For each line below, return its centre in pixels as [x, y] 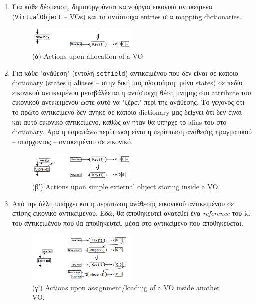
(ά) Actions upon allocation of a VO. [88, 55]
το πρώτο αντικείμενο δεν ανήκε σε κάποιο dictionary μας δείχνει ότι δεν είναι [127, 112]
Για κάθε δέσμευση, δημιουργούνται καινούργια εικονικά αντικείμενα [112, 6]
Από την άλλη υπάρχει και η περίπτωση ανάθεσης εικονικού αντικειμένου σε [123, 203]
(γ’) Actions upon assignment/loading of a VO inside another [126, 287]
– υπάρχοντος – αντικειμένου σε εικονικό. [72, 141]
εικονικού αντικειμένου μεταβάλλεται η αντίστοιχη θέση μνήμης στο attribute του [132, 92]
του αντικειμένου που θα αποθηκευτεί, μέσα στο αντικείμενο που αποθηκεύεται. [127, 222]
